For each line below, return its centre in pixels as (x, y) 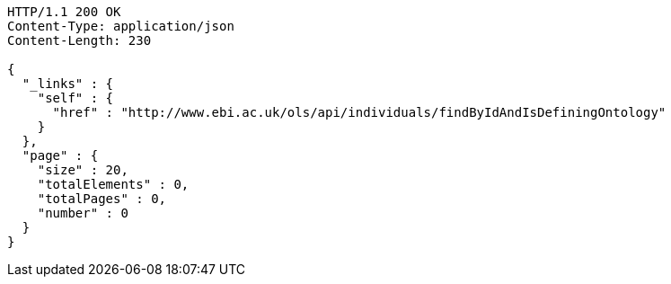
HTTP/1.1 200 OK (64, 12)
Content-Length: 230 (79, 40)
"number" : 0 (83, 213)
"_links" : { (68, 84)
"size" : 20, (83, 170)
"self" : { (75, 98)
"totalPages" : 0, (102, 199)
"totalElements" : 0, (113, 184)
